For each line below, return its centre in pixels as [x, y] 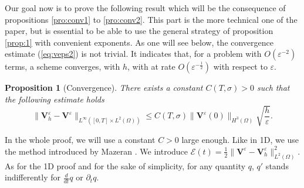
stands [277, 165]
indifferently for [33, 177]
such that [273, 88]
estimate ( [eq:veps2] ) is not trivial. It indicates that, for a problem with [133, 54]
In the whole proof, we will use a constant [80, 140]
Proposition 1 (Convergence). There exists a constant [104, 88]
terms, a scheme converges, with [63, 66]
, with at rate [151, 66]
